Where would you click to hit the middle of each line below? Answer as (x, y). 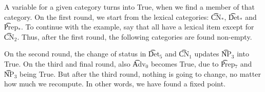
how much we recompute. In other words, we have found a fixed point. (115, 84)
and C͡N (177, 54)
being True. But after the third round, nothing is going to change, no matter (140, 73)
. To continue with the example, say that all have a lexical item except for (137, 27)
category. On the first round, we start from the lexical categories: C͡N (113, 17)
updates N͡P (213, 54)
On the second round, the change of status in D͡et (82, 54)
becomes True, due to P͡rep (193, 63)
